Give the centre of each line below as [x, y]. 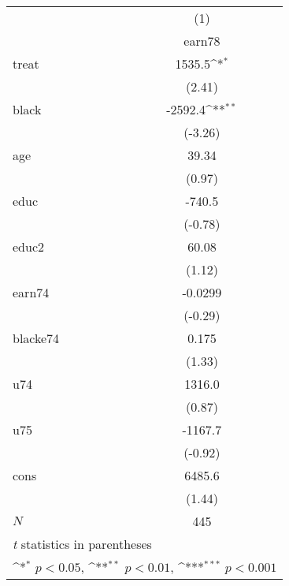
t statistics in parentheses [82, 544]
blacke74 [36, 338]
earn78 [202, 41]
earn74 [31, 292]
